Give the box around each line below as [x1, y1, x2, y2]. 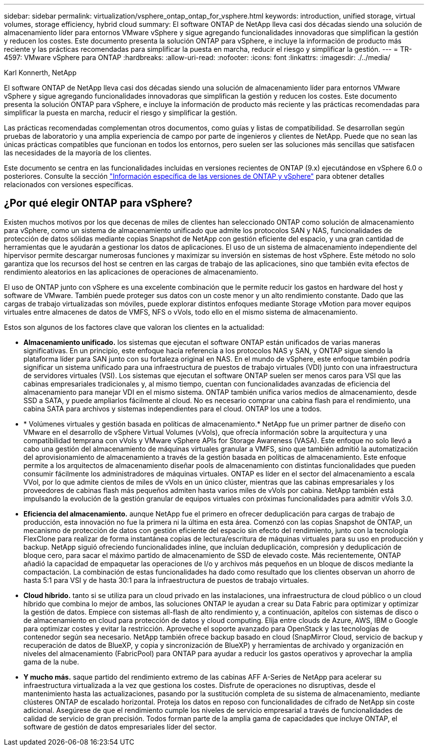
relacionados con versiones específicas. [4, 180, 133, 189]
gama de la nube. [23, 657, 79, 666]
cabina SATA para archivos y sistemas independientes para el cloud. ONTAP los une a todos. [23, 404, 322, 413]
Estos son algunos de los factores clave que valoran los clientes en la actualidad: [4, 322, 264, 331]
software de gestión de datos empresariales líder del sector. [23, 722, 216, 731]
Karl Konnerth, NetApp [4, 68, 77, 77]
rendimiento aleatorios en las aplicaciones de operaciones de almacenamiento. [4, 267, 258, 276]
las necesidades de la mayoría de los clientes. [4, 149, 151, 157]
